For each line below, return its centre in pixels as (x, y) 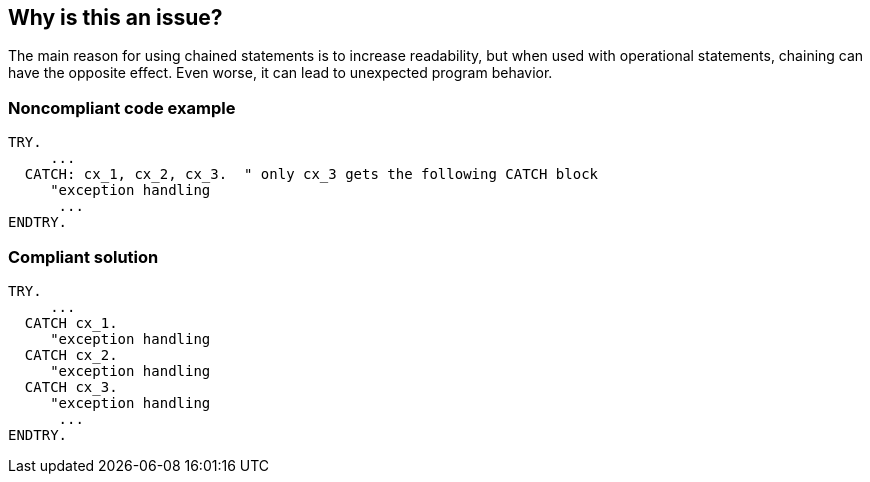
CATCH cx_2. (71, 354)
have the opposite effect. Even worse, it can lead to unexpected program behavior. (280, 73)
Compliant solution (83, 256)
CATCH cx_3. (71, 386)
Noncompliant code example (122, 107)
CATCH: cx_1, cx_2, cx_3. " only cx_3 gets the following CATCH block (311, 174)
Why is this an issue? (115, 17)
